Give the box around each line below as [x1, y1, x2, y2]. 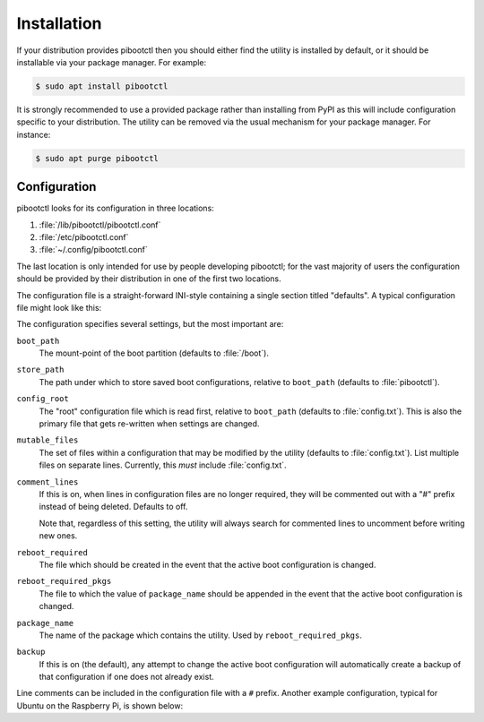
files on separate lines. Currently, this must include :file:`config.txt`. [39, 460, 287, 470]
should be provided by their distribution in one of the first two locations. [16, 273, 281, 284]
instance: [16, 129, 51, 140]
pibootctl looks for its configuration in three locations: [16, 202, 214, 214]
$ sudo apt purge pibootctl [35, 153, 159, 163]
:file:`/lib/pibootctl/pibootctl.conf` [39, 219, 161, 230]
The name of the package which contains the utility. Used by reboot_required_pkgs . [39, 630, 362, 640]
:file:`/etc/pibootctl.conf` [39, 231, 129, 242]
